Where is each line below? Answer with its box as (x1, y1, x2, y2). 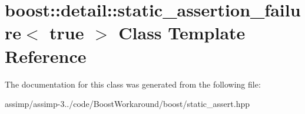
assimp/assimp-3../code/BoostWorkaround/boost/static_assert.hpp (5, 98, 250, 110)
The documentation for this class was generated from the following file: (5, 78, 261, 90)
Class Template (118, 21, 246, 45)
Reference (5, 43, 87, 68)
